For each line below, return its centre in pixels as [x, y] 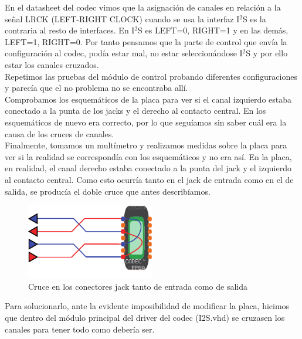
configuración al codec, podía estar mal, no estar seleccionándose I [124, 53]
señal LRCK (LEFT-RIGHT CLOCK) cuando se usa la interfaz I [122, 18]
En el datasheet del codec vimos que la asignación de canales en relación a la [143, 7]
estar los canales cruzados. [52, 64]
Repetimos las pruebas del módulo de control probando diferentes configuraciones [151, 76]
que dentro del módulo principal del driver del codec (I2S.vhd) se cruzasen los [145, 318]
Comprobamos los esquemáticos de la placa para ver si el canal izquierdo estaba [148, 99]
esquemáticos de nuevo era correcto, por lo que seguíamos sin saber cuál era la [146, 122]
